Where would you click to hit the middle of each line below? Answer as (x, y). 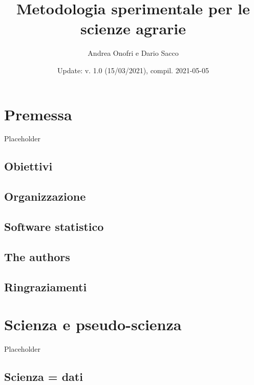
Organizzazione (45, 196)
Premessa (38, 114)
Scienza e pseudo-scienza (93, 324)
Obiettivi (28, 166)
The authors (37, 256)
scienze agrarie (133, 28)
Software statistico (54, 226)
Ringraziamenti (46, 286)
